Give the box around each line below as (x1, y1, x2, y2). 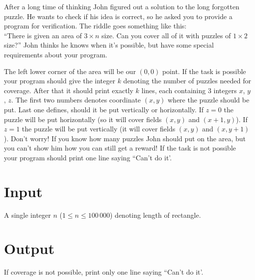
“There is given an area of (4, 30, 82, 40)
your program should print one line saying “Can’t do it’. (4, 152, 172, 162)
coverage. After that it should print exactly (4, 85, 133, 95)
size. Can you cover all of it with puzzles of (102, 30, 231, 40)
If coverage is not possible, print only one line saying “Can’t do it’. (4, 267, 204, 277)
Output (4, 238, 54, 258)
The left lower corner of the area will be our (4, 66, 136, 76)
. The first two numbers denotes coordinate (11, 95, 141, 105)
